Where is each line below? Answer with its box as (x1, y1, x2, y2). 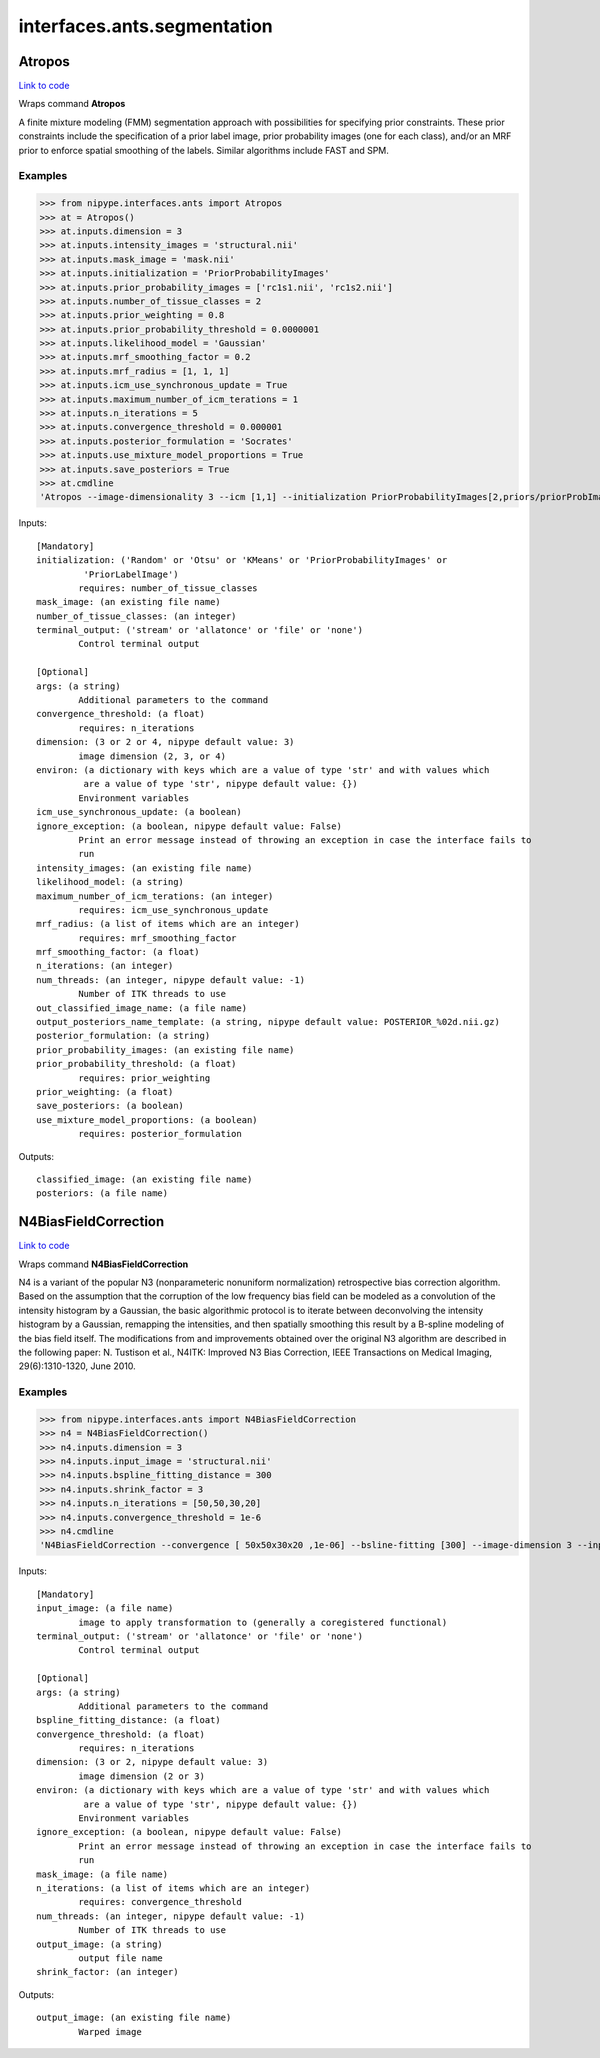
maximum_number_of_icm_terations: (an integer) (36, 890, 274, 902)
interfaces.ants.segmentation (18, 15, 274, 37)
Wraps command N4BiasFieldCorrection (18, 1258, 189, 1270)
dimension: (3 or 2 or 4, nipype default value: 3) (36, 736, 295, 748)
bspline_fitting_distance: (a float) (36, 1715, 222, 1726)
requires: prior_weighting (78, 1072, 211, 1084)
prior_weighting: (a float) (36, 1086, 174, 1097)
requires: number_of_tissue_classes (78, 582, 259, 594)
